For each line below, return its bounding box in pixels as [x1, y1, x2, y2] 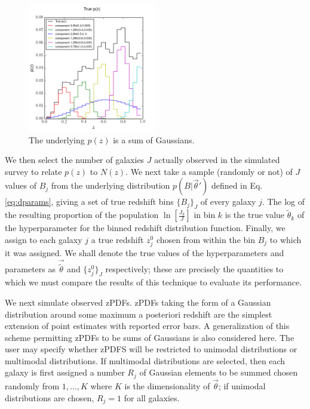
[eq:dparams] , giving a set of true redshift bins [5, 195, 174, 208]
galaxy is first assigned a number [5, 366, 125, 379]
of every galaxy [200, 195, 256, 208]
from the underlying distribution [51, 179, 170, 192]
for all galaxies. [124, 391, 180, 404]
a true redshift [91, 233, 144, 245]
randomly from [5, 380, 60, 392]
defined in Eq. [211, 179, 263, 192]
